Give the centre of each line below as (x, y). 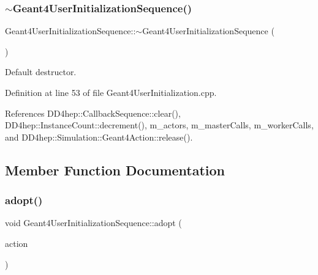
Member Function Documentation (115, 170)
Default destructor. (41, 72)
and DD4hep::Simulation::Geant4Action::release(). (99, 137)
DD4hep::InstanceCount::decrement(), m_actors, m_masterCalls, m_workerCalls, (159, 125)
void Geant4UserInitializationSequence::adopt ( (93, 223)
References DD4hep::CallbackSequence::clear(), (93, 113)
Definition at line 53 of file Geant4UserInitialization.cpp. (111, 92)
